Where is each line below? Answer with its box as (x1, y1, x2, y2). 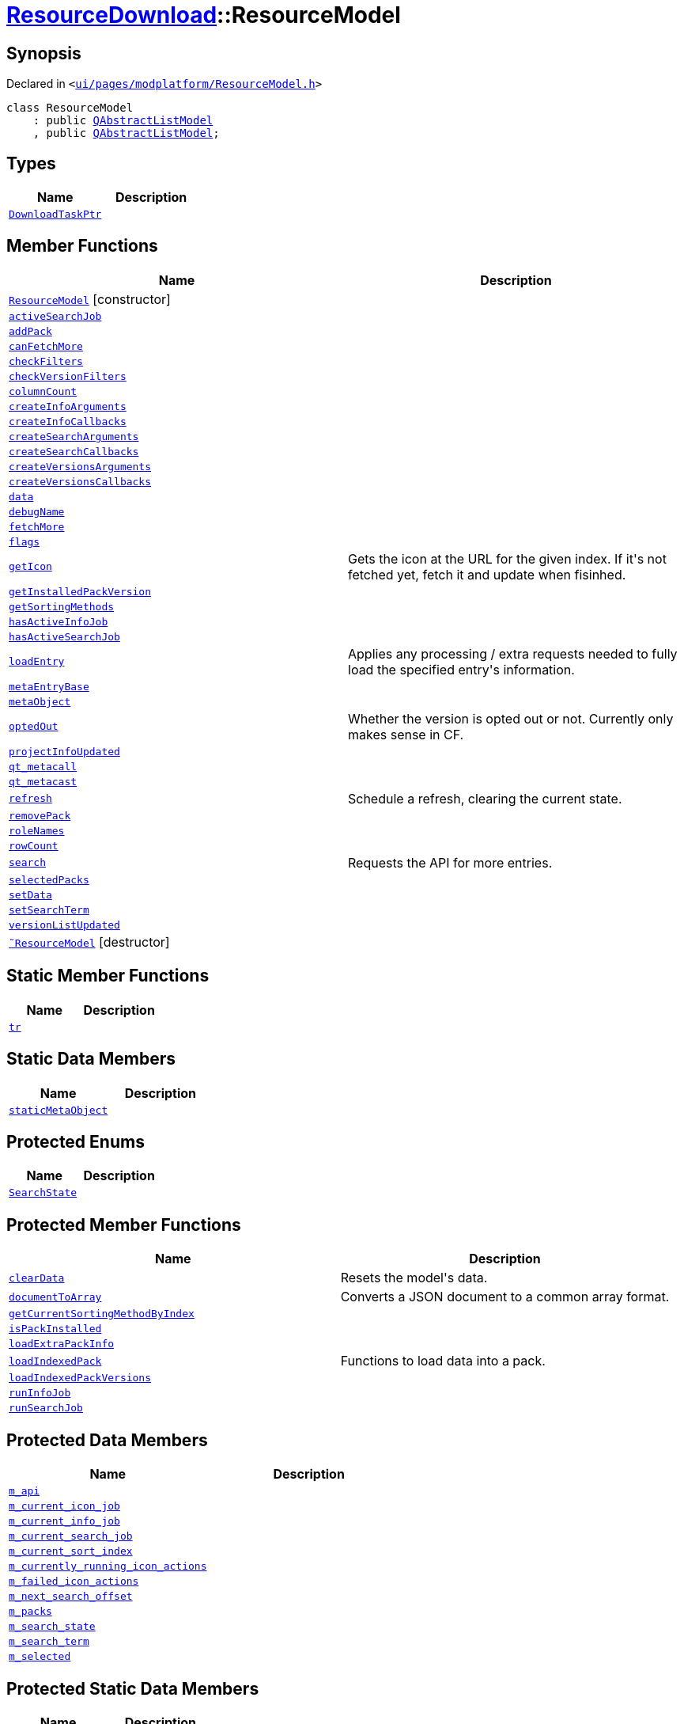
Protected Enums (6, 1131, 145, 1152)
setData (9, 888, 52, 901)
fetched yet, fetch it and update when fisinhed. (348, 566, 626, 583)
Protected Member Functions (6, 1214, 241, 1235)
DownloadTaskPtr (9, 208, 102, 221)
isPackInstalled (9, 1323, 102, 1335)
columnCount (9, 385, 77, 397)
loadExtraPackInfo (9, 1338, 115, 1350)
